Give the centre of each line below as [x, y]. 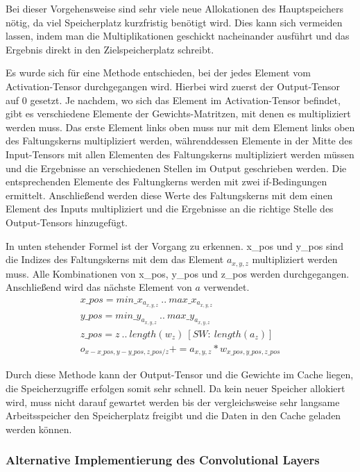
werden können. [39, 429]
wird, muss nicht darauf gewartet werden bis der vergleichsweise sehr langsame [173, 402]
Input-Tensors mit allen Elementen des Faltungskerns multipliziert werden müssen [180, 154]
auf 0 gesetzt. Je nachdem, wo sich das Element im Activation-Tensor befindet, [173, 100]
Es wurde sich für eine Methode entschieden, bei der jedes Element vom [158, 73]
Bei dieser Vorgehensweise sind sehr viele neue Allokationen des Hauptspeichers [175, 8]
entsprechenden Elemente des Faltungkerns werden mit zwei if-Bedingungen [166, 182]
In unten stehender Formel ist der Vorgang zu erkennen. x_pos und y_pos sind [174, 245]
